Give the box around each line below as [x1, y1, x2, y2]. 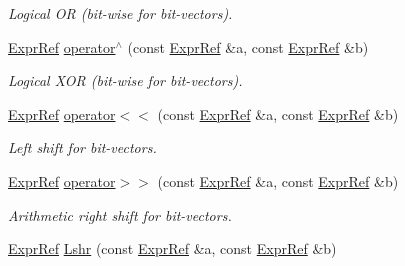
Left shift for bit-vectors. [8, 137, 157, 158]
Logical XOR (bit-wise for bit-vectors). [8, 70, 243, 91]
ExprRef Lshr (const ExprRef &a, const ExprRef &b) [8, 238, 337, 259]
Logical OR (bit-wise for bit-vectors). [8, 3, 233, 23]
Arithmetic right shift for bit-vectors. [8, 204, 232, 225]
